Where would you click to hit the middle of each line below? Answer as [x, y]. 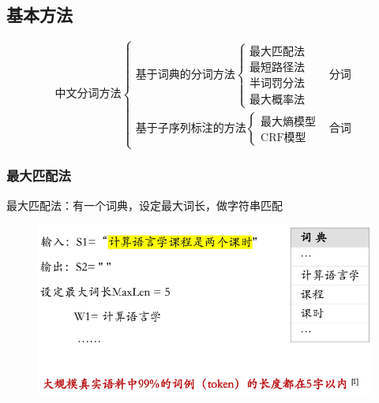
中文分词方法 [88, 94]
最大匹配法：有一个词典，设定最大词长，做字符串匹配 [144, 205]
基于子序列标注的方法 [191, 129]
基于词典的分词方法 [185, 75]
